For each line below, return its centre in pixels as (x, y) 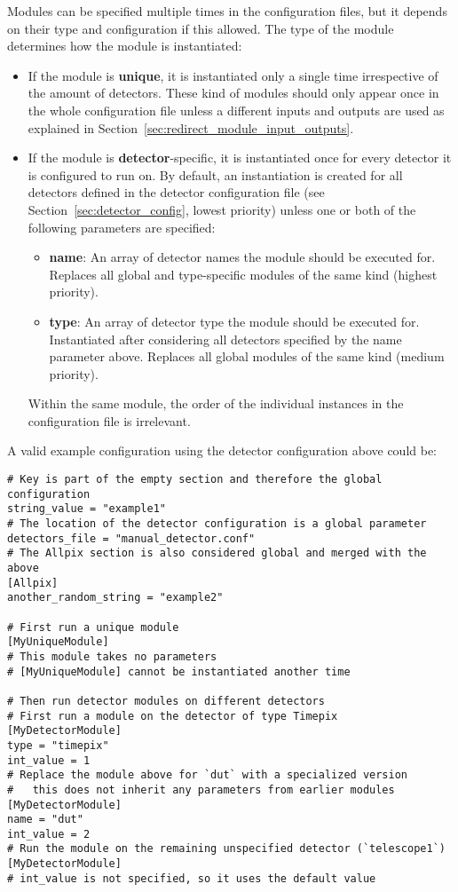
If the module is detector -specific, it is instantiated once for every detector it (240, 158)
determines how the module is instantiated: (125, 46)
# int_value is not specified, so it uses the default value (192, 878)
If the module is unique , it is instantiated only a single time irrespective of (233, 75)
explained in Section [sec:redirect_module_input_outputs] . (191, 127)
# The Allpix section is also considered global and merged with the (217, 553)
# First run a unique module (93, 627)
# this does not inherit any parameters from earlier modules (201, 789)
